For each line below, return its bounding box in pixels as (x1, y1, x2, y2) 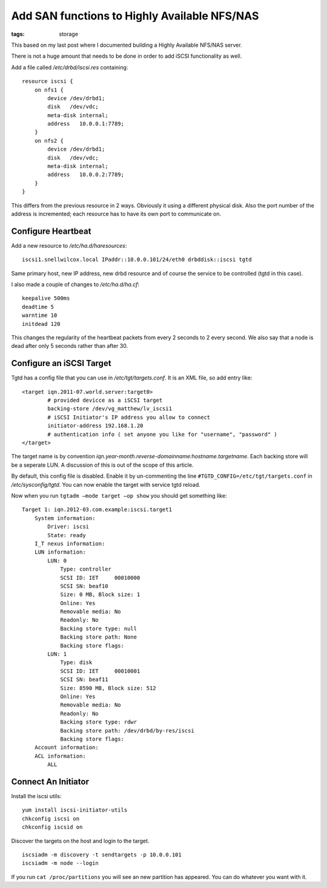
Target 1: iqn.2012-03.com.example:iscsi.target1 (22, 506, 173, 513)
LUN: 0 (47, 557, 67, 564)
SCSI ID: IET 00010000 (60, 574, 140, 581)
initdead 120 (22, 320, 61, 327)
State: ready (47, 532, 86, 538)
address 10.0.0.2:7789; (47, 171, 124, 178)
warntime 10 (22, 312, 58, 319)
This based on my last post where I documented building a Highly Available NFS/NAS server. (11, 41, 242, 49)
